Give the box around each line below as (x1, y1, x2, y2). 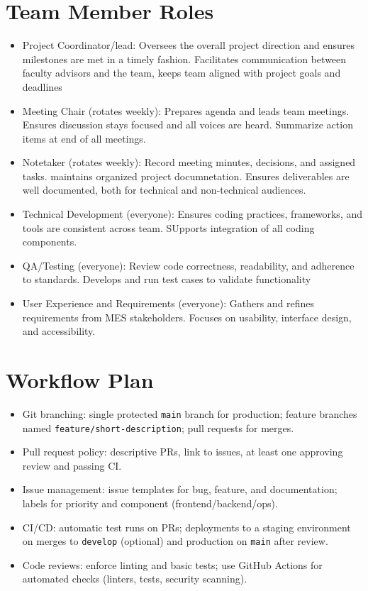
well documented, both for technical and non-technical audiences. (22, 182, 306, 197)
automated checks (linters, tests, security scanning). (22, 571, 247, 586)
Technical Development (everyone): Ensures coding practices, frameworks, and (22, 206, 363, 221)
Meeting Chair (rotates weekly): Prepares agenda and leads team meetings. (22, 103, 350, 118)
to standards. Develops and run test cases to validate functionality (22, 272, 311, 287)
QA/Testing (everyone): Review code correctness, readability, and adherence (22, 258, 355, 272)
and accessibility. (22, 324, 96, 338)
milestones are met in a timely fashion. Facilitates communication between (22, 51, 347, 66)
